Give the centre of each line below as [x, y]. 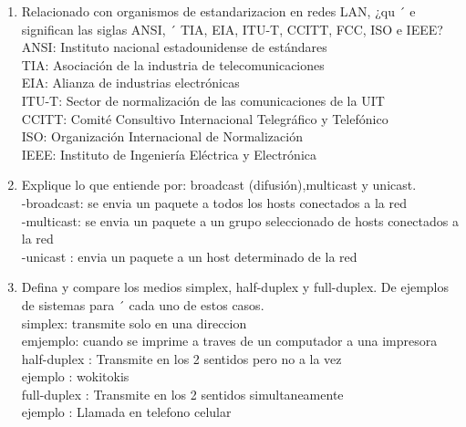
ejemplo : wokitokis [75, 376]
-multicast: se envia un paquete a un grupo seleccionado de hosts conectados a [240, 220]
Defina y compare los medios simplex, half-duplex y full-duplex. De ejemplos [235, 287]
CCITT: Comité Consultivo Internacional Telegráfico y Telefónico [205, 118]
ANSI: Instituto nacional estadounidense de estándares [174, 47]
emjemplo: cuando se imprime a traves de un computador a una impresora [229, 341]
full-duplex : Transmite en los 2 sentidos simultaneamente [182, 394]
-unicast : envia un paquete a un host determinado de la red [189, 256]
